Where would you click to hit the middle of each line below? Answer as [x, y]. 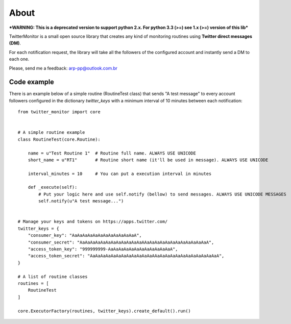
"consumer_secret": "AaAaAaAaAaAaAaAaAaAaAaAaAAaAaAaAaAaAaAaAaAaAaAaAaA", [121, 242]
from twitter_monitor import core [59, 112]
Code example [32, 82]
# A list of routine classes [53, 276]
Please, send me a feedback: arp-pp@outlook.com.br [63, 68]
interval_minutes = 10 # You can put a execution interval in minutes [120, 174]
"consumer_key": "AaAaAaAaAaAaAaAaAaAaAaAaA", [85, 236]
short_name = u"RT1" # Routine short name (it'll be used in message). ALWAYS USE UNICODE [148, 160]
